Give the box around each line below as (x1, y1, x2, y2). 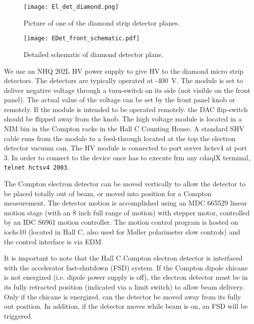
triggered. (4, 310, 33, 321)
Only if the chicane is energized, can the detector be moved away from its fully (4, 291, 241, 301)
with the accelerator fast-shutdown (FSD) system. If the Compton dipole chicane (4, 262, 248, 272)
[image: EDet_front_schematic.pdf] (24, 35, 140, 42)
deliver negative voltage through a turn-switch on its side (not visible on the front (4, 85, 251, 95)
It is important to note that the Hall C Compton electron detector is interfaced (4, 253, 243, 263)
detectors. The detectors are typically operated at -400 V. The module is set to (4, 75, 243, 86)
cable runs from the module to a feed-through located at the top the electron (4, 133, 236, 143)
